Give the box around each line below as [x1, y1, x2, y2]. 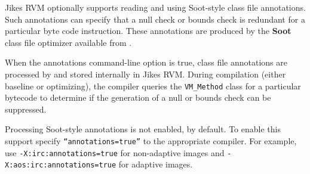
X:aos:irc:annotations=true [5, 161, 116, 170]
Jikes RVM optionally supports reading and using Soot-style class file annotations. [5, 1, 306, 13]
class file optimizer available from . [5, 36, 132, 48]
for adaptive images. [118, 158, 193, 170]
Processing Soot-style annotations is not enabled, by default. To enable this [5, 123, 281, 135]
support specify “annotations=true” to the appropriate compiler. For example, [5, 135, 297, 147]
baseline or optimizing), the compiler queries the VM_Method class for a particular [5, 79, 301, 92]
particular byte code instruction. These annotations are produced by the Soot [5, 24, 291, 37]
